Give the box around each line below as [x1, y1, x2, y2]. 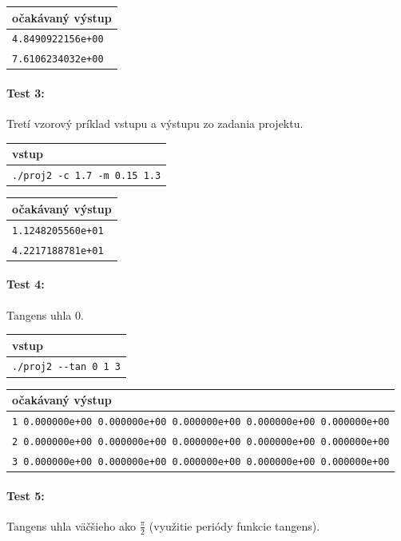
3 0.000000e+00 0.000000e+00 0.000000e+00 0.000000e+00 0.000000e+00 [12, 455, 390, 467]
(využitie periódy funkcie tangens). [149, 517, 320, 534]
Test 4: [6, 276, 45, 292]
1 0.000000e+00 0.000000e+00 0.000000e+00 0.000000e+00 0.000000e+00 [12, 416, 390, 428]
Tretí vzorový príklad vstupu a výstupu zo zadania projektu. [6, 115, 304, 132]
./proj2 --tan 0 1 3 [12, 361, 121, 373]
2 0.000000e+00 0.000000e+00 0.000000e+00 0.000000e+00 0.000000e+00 [12, 436, 390, 448]
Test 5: [6, 487, 45, 503]
